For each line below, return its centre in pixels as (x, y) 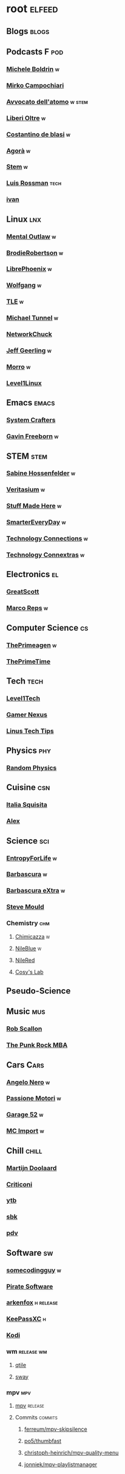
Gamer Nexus (27, 715)
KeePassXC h (26, 1319)
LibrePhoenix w (29, 269)
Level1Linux (24, 383)
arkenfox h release (32, 1303)
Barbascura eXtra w (36, 891)
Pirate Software (30, 1286)
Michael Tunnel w (32, 318)
